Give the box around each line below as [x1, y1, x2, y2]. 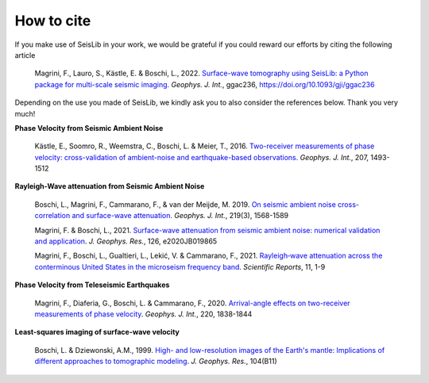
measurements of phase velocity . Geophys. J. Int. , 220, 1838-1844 [34, 309, 253, 319]
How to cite [14, 12, 91, 29]
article [14, 50, 36, 59]
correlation [34, 211, 71, 220]
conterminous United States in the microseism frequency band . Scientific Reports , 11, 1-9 [34, 262, 326, 271]
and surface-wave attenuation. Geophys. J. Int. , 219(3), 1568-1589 [71, 211, 289, 220]
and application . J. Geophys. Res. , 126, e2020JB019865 [34, 236, 218, 246]
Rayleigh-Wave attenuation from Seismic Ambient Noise [14, 182, 205, 191]
